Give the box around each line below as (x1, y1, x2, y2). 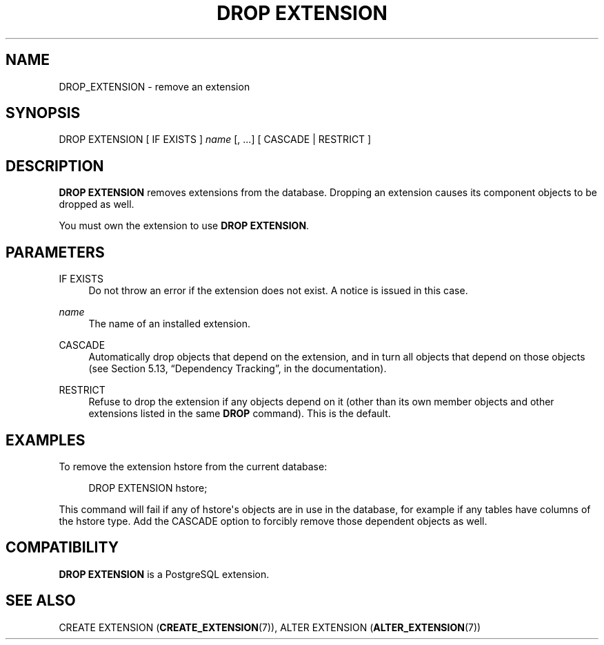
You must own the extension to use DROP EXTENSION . (59, 220, 310, 232)
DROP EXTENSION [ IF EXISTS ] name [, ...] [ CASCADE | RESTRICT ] (59, 133, 372, 146)
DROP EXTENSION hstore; (88, 481, 208, 494)
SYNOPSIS (6, 104, 81, 122)
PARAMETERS (6, 243, 105, 261)
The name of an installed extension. (88, 318, 251, 330)
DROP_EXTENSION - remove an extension (59, 80, 250, 93)
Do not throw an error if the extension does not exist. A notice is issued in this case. (88, 285, 468, 297)
